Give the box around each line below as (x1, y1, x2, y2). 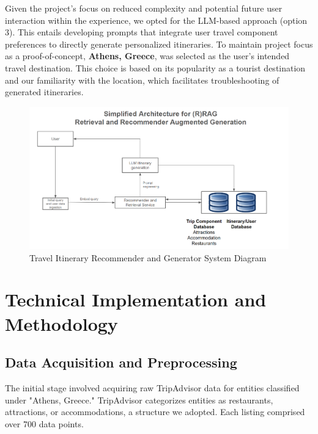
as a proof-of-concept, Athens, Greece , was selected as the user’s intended (5, 49, 290, 62)
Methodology (5, 311, 118, 336)
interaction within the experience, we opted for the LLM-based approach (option (5, 13, 308, 26)
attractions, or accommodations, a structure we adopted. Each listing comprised (5, 405, 305, 418)
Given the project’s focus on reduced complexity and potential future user (5, 2, 283, 14)
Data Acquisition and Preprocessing (5, 353, 237, 372)
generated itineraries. (5, 85, 84, 98)
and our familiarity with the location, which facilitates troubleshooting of (5, 73, 279, 86)
